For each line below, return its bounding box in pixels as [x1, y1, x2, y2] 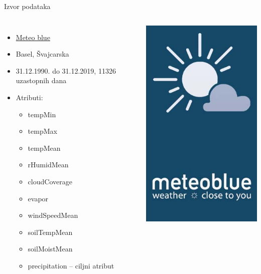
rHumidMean [28, 159, 69, 170]
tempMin [28, 109, 56, 119]
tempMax [28, 126, 57, 136]
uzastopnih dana [16, 75, 67, 86]
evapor [28, 193, 49, 203]
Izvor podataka [4, 1, 51, 11]
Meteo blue [16, 32, 50, 42]
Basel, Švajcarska [16, 49, 69, 59]
